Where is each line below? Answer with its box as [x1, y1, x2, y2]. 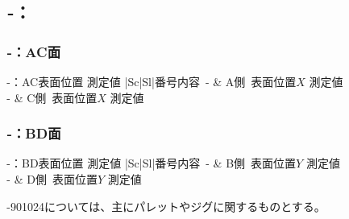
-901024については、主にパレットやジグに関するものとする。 [6, 197, 326, 214]
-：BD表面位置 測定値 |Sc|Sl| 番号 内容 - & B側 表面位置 [6, 155, 297, 171]
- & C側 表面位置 [6, 89, 98, 105]
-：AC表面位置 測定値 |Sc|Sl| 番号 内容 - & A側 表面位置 [6, 73, 297, 89]
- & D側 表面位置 [6, 171, 98, 187]
